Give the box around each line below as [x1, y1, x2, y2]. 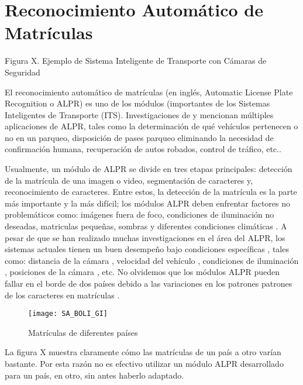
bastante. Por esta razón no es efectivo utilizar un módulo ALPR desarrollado [5, 357, 284, 370]
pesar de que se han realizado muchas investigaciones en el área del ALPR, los [5, 231, 285, 243]
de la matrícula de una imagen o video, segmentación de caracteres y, [5, 174, 253, 186]
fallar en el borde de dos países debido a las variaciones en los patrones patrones [5, 277, 292, 289]
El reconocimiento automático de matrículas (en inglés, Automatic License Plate [5, 85, 293, 98]
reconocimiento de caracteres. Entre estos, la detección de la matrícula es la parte [5, 185, 297, 198]
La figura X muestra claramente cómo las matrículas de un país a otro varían [5, 346, 281, 358]
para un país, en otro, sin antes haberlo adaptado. [5, 369, 184, 381]
